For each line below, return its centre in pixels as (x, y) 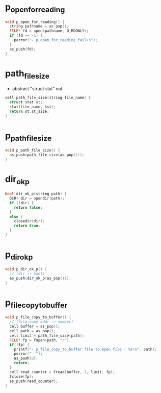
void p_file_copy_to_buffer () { (38, 318)
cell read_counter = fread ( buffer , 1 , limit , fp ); (62, 372)
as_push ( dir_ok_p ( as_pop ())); (40, 278)
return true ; (27, 226)
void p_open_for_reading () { (35, 22)
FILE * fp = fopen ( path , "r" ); (40, 340)
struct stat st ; (26, 102)
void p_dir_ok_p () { (26, 269)
